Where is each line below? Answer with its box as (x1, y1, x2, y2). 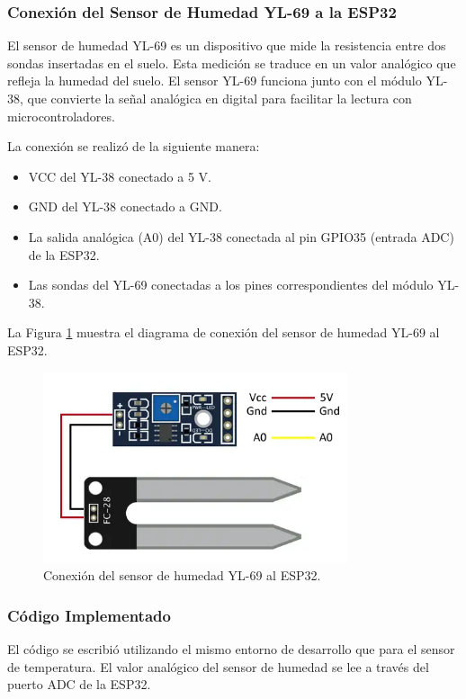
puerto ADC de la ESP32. (7, 675, 151, 694)
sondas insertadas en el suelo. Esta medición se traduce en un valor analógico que (7, 53, 456, 72)
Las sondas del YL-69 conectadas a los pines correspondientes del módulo (28, 275, 434, 294)
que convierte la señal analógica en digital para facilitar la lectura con (27, 89, 412, 107)
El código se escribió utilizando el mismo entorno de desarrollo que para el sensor (7, 640, 455, 659)
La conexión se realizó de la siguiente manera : (7, 137, 260, 156)
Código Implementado (7, 604, 171, 626)
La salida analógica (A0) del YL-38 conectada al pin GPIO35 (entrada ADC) (28, 227, 454, 246)
